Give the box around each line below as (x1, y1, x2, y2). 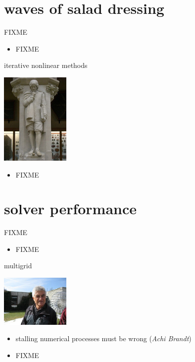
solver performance (4, 198, 137, 219)
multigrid (4, 260, 32, 271)
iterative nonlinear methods (4, 60, 88, 70)
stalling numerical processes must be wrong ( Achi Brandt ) (15, 333, 192, 344)
